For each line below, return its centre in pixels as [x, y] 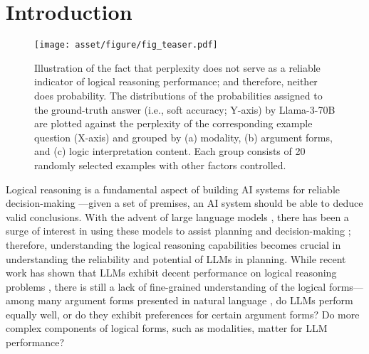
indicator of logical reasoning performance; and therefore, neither [176, 81]
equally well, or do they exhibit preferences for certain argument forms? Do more [183, 314]
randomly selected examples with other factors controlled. [160, 165]
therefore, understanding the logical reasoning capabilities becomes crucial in [173, 244]
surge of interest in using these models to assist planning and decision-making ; [178, 231]
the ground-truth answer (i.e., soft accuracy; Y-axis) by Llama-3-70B [185, 109]
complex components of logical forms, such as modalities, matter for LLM [167, 328]
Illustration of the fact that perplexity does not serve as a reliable [177, 67]
